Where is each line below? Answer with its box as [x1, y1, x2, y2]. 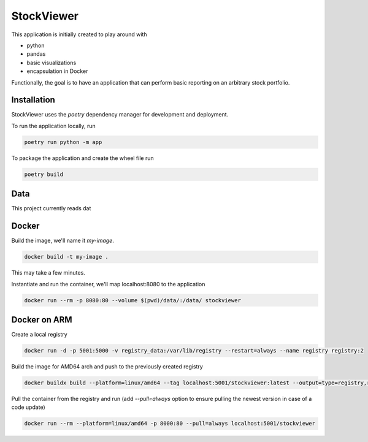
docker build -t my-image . [24, 253, 109, 261]
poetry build [24, 170, 64, 178]
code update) [11, 403, 45, 411]
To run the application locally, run [11, 122, 96, 129]
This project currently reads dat [11, 205, 91, 212]
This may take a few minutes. [11, 269, 85, 276]
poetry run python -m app [24, 139, 102, 145]
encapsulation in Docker [26, 67, 88, 75]
